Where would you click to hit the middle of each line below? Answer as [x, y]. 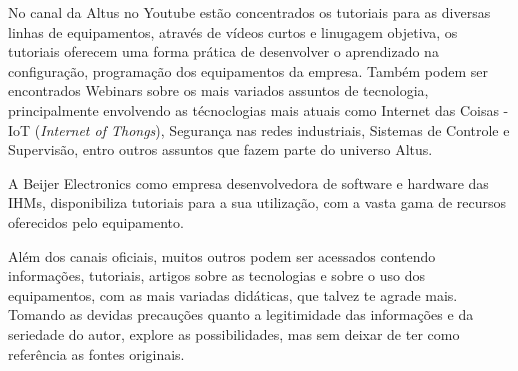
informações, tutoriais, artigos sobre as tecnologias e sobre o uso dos [216, 275]
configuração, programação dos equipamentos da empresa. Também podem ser [248, 70]
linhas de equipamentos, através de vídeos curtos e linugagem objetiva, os [233, 31]
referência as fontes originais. [96, 353]
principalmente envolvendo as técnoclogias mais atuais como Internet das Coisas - [258, 109]
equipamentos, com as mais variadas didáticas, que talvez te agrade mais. [233, 294]
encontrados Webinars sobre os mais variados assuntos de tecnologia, [218, 90]
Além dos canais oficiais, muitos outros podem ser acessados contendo [222, 255]
